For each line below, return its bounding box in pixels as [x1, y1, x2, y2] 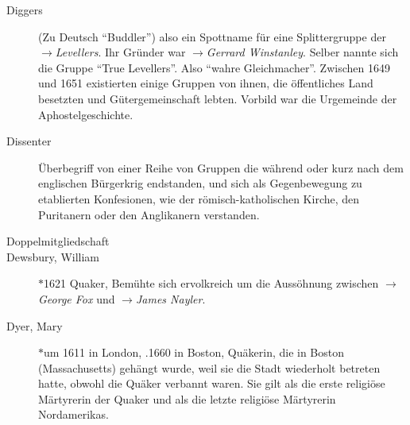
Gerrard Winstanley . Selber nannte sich [206, 44, 399, 60]
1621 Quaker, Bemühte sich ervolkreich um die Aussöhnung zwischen [44, 275, 379, 292]
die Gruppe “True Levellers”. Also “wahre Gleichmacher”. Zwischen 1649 [38, 59, 390, 75]
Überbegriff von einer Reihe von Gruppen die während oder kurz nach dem [38, 159, 404, 176]
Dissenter [6, 133, 52, 149]
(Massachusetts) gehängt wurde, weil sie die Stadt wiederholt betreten [38, 359, 381, 376]
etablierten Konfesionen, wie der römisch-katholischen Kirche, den [38, 190, 360, 207]
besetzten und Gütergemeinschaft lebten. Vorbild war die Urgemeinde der [38, 90, 397, 106]
